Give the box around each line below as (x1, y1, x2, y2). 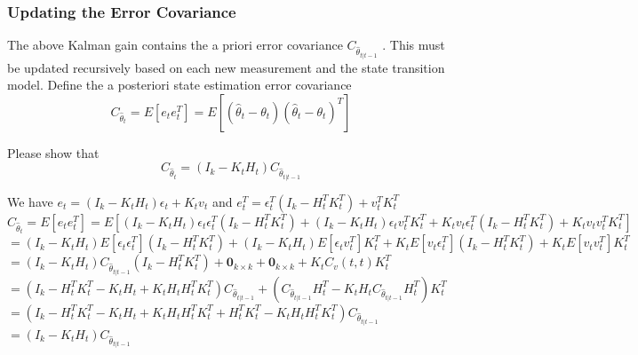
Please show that (7, 143, 100, 162)
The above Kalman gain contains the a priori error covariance (7, 35, 343, 54)
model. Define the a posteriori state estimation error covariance (7, 75, 352, 94)
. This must (382, 35, 445, 54)
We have (7, 192, 53, 210)
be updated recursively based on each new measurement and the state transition (7, 58, 445, 76)
